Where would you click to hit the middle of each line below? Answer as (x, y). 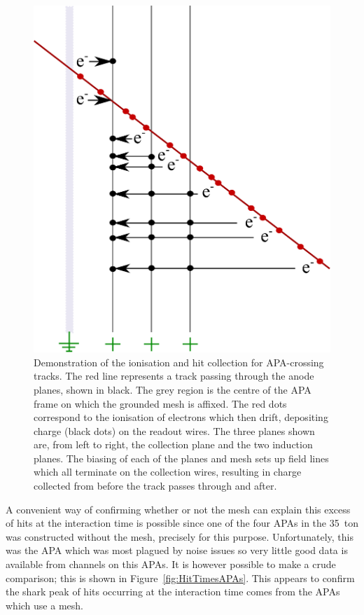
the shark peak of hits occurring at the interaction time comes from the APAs (173, 592)
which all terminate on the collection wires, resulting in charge (168, 472)
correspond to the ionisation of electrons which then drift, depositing (181, 417)
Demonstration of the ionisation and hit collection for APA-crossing (179, 362)
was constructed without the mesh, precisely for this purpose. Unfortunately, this (180, 536)
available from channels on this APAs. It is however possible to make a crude (171, 564)
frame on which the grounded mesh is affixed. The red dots (160, 403)
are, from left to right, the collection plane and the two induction (173, 444)
